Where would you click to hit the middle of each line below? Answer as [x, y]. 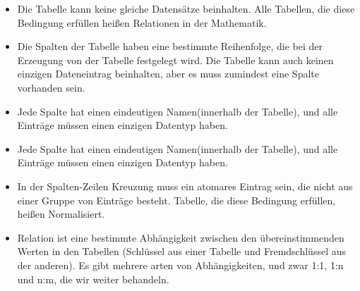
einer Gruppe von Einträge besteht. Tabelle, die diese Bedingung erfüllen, [176, 200]
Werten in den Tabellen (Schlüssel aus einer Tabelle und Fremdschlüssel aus [181, 251]
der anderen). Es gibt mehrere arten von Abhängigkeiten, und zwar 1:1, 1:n [180, 265]
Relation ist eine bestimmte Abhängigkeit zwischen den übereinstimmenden [181, 237]
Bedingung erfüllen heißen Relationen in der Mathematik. [142, 22]
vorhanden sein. [51, 87]
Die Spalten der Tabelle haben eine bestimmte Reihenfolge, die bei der [170, 46]
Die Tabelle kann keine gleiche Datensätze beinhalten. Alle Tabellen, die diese [186, 8]
